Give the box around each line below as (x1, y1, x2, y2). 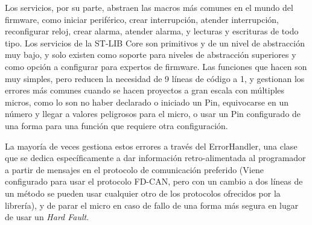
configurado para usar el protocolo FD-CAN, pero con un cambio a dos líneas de (5, 175, 303, 188)
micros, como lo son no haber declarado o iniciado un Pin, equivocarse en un (5, 95, 288, 108)
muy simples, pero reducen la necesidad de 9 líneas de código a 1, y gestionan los (5, 72, 305, 84)
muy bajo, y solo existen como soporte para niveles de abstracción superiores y (5, 48, 296, 61)
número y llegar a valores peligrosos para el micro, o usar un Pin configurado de (5, 107, 301, 120)
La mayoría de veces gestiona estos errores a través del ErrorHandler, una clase (5, 139, 298, 152)
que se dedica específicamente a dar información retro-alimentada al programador (5, 151, 306, 164)
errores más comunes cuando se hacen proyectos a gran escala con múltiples (5, 84, 285, 97)
